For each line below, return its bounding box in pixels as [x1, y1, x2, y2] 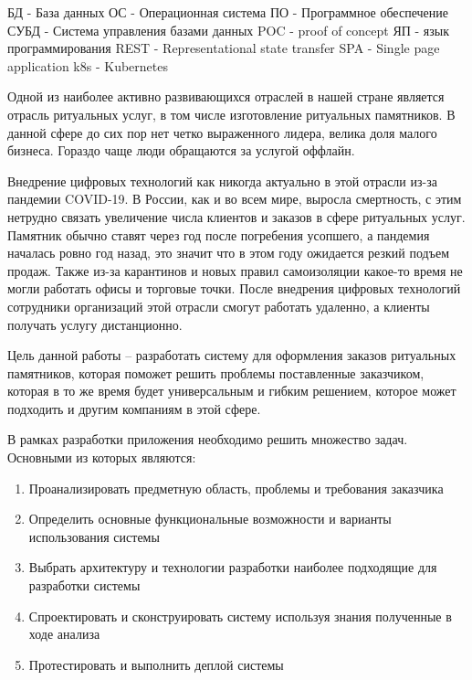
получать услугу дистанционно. [7, 314, 183, 334]
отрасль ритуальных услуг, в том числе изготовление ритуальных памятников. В [7, 104, 456, 123]
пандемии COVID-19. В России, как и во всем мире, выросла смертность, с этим [7, 189, 462, 208]
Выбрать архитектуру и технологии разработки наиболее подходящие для [28, 558, 437, 577]
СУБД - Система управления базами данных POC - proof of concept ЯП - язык [7, 20, 450, 39]
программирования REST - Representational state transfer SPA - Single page [7, 38, 440, 58]
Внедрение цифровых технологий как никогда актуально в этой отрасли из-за [7, 171, 437, 190]
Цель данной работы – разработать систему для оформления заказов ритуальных [7, 345, 456, 365]
